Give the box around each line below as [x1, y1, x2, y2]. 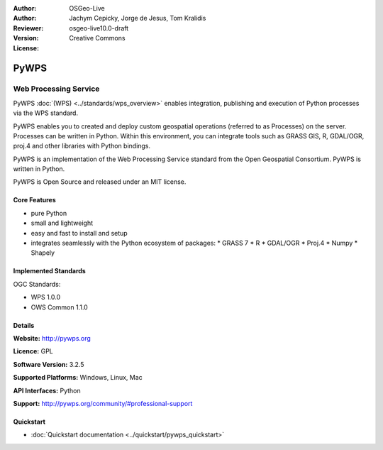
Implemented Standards [13, 267, 87, 275]
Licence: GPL [13, 347, 53, 356]
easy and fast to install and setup [30, 229, 128, 237]
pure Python [30, 209, 67, 217]
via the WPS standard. [13, 109, 78, 117]
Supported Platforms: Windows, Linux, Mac [13, 373, 143, 382]
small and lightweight [30, 219, 94, 227]
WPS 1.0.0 [30, 293, 61, 302]
